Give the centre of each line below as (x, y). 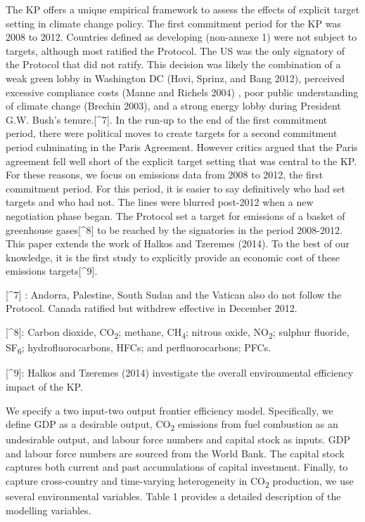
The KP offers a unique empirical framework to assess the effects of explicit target (183, 9)
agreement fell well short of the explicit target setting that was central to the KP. (181, 161)
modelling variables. (49, 510)
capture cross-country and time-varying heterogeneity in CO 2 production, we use (180, 482)
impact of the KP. (44, 386)
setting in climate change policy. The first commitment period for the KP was (173, 23)
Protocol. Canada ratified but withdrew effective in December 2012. (152, 308)
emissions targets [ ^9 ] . (52, 271)
